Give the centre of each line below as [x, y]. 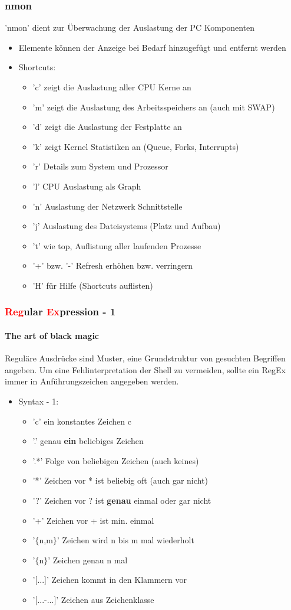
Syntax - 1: [39, 401]
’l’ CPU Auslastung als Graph [87, 186]
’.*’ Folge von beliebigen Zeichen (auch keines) [116, 460]
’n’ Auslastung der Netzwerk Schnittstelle [108, 206]
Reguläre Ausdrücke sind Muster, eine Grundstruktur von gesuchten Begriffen [145, 358]
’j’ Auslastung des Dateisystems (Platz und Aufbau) [127, 226]
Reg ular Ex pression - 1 [60, 311]
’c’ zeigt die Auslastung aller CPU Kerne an [112, 87]
